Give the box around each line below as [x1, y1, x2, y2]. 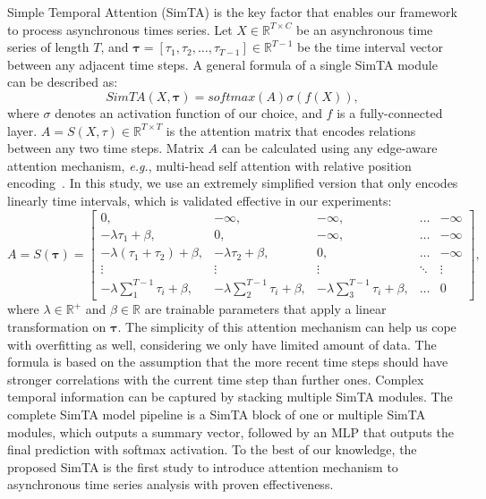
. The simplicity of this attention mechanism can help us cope [117, 317, 456, 336]
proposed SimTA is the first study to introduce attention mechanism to [7, 457, 398, 476]
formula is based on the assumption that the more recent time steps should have [7, 352, 448, 371]
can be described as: [7, 72, 118, 91]
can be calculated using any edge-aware [221, 139, 438, 157]
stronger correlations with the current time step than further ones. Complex [7, 369, 424, 388]
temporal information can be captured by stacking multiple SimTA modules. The [7, 387, 453, 406]
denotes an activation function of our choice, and [55, 103, 322, 122]
